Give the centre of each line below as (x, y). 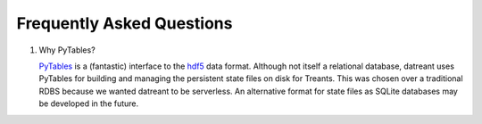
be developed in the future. (89, 103)
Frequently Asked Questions (125, 23)
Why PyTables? (67, 50)
